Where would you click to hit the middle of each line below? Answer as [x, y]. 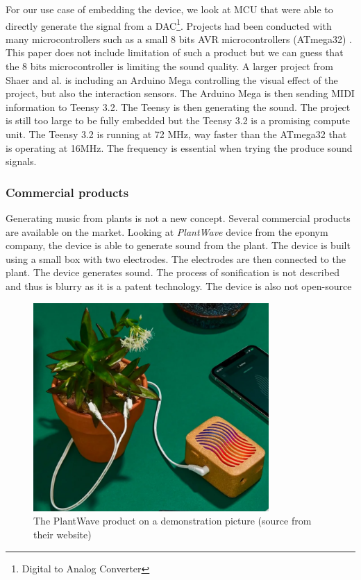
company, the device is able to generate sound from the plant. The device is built [178, 245]
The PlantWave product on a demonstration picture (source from [173, 521]
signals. [21, 161]
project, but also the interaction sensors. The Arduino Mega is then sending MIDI [180, 93]
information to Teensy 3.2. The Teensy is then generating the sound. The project [178, 106]
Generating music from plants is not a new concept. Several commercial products [178, 218]
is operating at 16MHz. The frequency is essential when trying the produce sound [179, 147]
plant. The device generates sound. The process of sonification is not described [173, 272]
